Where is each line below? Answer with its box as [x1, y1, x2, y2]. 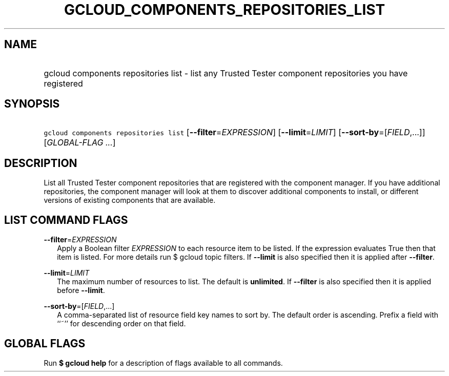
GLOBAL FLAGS [4, 337, 86, 350]
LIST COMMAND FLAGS [4, 213, 128, 226]
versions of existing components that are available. [44, 196, 216, 205]
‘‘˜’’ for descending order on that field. [57, 319, 186, 328]
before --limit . [57, 286, 105, 295]
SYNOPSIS [4, 97, 60, 111]
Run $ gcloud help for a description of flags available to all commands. [44, 358, 283, 367]
